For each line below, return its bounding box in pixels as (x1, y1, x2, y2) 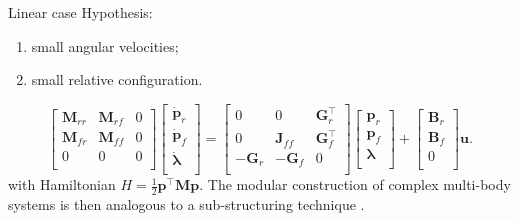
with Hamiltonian (8, 174, 116, 195)
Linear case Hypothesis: (8, 2, 153, 22)
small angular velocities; (31, 35, 179, 56)
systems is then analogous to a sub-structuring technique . (8, 194, 365, 215)
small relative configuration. (31, 69, 203, 90)
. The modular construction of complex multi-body (199, 174, 511, 195)
